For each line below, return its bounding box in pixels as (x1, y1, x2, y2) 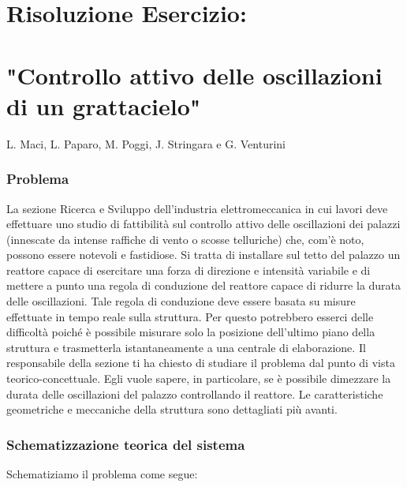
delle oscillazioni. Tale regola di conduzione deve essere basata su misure (6, 293, 356, 309)
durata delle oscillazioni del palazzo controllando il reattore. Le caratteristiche (6, 385, 383, 402)
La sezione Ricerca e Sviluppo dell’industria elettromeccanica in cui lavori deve (6, 200, 388, 216)
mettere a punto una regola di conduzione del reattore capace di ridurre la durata (6, 277, 401, 294)
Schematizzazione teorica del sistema (6, 434, 245, 454)
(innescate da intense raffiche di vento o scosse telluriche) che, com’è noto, (6, 230, 364, 247)
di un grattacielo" (6, 89, 201, 122)
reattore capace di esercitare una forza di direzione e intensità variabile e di (6, 261, 371, 278)
